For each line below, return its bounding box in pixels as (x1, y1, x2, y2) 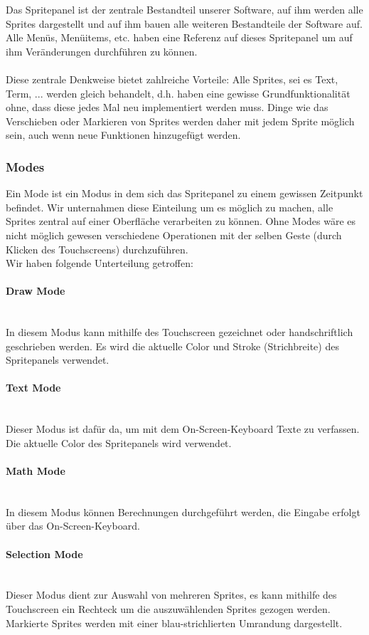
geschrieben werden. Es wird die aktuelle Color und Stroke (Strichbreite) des (6, 338, 339, 353)
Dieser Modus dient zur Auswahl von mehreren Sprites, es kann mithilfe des (6, 587, 337, 602)
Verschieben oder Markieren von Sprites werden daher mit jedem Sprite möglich (6, 113, 355, 128)
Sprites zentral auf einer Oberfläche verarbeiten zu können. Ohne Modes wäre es (6, 214, 356, 229)
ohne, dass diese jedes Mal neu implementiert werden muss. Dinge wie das (6, 100, 328, 115)
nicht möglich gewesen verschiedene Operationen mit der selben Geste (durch (6, 227, 342, 242)
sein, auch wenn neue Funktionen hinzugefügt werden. (6, 127, 241, 142)
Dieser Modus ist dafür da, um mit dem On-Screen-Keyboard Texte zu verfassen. (6, 421, 360, 436)
